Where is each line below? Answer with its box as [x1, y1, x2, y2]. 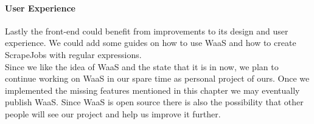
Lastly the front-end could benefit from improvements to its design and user [5, 24, 288, 37]
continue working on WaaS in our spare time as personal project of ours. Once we [5, 72, 310, 85]
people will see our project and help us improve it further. [5, 107, 221, 120]
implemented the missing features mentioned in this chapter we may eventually [5, 83, 300, 96]
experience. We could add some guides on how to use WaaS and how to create [5, 36, 296, 49]
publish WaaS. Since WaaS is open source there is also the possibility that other [5, 96, 304, 108]
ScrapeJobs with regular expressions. [5, 48, 142, 60]
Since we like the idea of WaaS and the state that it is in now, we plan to [5, 60, 279, 73]
